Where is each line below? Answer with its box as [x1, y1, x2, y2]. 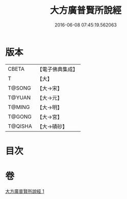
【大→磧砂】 [37, 123, 68, 130]
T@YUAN [8, 94, 31, 101]
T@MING [8, 103, 30, 110]
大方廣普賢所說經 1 [5, 188, 44, 194]
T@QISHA [8, 123, 32, 130]
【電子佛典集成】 [37, 66, 78, 73]
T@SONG [8, 84, 32, 92]
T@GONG [8, 113, 32, 120]
